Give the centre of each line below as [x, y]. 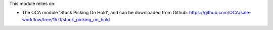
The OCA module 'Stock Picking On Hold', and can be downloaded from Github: [105, 13]
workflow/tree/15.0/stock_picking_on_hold [66, 19]
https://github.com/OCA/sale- [220, 13]
